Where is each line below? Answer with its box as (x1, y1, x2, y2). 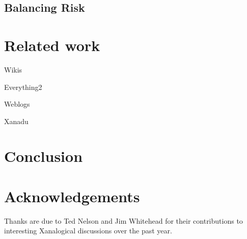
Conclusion (4, 146, 83, 166)
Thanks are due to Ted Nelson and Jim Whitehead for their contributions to (4, 215, 243, 226)
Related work (4, 34, 100, 55)
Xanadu (4, 115, 29, 126)
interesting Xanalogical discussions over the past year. (4, 225, 172, 236)
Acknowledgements (4, 185, 140, 206)
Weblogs (4, 99, 30, 109)
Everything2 (4, 81, 42, 92)
